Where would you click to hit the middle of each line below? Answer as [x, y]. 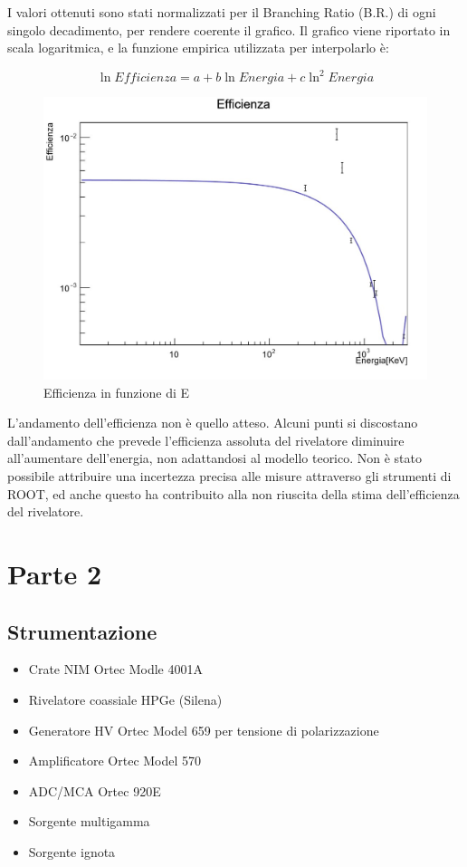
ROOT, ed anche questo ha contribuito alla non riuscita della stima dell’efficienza [233, 493]
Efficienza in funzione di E [117, 392]
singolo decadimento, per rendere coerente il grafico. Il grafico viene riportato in [229, 29]
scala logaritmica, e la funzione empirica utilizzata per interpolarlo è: [198, 48]
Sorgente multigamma [89, 821]
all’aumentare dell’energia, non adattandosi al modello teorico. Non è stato [215, 458]
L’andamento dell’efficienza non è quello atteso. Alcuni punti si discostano [213, 423]
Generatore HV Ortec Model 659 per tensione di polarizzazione [204, 730]
